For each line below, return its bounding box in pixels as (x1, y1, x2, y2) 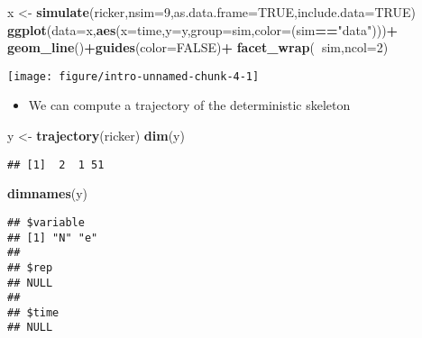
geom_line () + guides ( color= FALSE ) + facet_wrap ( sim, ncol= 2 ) (7, 38, 389, 57)
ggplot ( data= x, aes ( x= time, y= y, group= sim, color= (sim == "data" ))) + (7, 20, 399, 39)
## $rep (7, 260, 53, 274)
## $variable (7, 215, 85, 229)
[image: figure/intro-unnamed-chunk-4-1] (7, 69, 260, 83)
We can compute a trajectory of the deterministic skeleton (28, 96, 351, 114)
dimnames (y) (7, 184, 88, 203)
